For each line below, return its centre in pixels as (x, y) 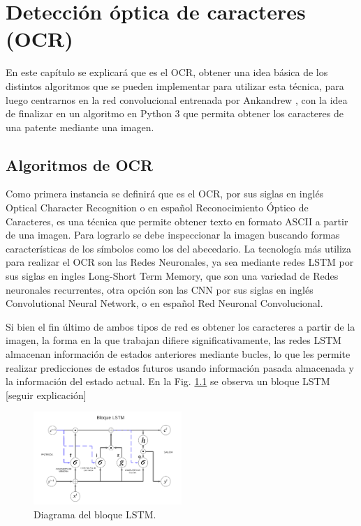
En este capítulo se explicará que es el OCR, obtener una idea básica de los (167, 72)
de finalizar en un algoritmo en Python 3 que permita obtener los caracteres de (175, 113)
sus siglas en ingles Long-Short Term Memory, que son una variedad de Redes (172, 276)
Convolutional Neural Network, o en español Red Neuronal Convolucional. (164, 303)
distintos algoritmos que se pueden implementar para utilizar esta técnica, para (175, 85)
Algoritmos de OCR (80, 164)
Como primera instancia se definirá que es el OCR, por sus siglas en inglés (165, 194)
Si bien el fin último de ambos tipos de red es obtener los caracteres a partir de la (180, 326)
